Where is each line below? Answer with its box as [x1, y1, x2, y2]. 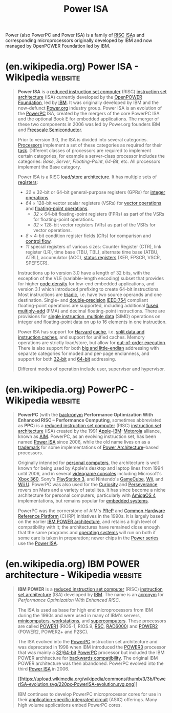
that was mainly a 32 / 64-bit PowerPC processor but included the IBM [17, 649, 165, 656]
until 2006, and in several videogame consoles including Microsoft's [17, 471, 162, 477]
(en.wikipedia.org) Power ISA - [5, 61, 139, 72]
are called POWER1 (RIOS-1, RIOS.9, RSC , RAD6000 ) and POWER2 [17, 623, 158, 629]
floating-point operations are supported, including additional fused [17, 303, 159, 309]
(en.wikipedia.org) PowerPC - [5, 384, 135, 395]
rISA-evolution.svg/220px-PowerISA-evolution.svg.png [17, 681, 134, 687]
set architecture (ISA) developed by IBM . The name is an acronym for [17, 592, 164, 597]
